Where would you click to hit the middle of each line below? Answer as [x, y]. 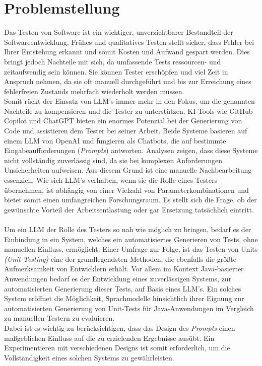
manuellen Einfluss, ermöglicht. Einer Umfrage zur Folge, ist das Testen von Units [131, 249]
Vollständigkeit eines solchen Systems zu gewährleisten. [89, 357]
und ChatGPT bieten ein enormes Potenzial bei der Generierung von [136, 121]
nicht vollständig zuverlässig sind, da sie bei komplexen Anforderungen [113, 160]
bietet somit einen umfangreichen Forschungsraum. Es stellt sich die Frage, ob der [130, 200]
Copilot [16, 121]
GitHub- [242, 111]
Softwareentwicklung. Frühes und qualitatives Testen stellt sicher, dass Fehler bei [129, 42]
